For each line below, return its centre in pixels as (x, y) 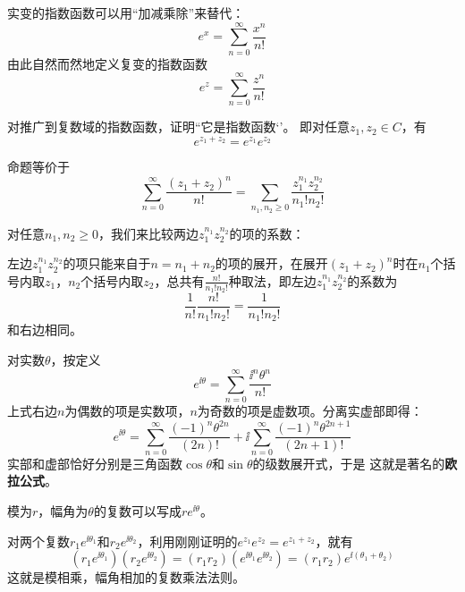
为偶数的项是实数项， (127, 410)
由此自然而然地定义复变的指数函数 (107, 63)
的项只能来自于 (107, 263)
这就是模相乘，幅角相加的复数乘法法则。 (126, 577)
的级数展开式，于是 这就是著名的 (349, 463)
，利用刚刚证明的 (187, 541)
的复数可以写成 (137, 511)
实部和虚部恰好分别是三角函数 (95, 463)
